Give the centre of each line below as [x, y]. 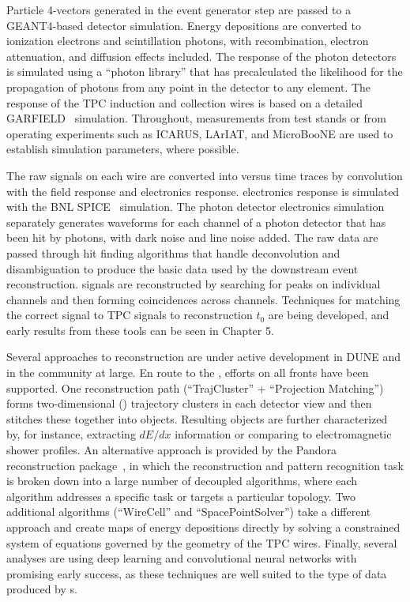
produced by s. [42, 589]
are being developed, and [329, 315]
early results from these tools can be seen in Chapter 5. [140, 330]
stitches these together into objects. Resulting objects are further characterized [197, 418]
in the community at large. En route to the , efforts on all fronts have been [188, 372]
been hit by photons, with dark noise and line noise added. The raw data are [192, 237]
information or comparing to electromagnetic [283, 434]
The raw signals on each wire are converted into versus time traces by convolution [205, 175]
